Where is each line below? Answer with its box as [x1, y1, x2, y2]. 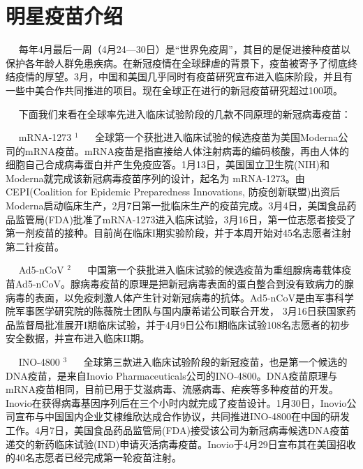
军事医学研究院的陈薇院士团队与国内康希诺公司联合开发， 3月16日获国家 [15, 304, 346, 318]
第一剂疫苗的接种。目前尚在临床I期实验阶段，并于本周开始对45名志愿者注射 [6, 225, 352, 240]
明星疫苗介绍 [6, 1, 124, 30]
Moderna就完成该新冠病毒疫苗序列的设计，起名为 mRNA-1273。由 [6, 170, 305, 185]
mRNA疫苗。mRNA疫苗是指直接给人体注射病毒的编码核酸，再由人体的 [24, 143, 349, 158]
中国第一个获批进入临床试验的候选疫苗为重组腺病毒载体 [87, 262, 342, 277]
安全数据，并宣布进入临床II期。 [6, 331, 150, 345]
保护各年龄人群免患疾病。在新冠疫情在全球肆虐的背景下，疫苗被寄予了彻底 [6, 55, 348, 70]
